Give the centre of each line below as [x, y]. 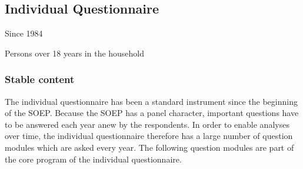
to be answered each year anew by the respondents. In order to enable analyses [147, 124]
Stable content [40, 79]
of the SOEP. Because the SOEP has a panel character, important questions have [152, 113]
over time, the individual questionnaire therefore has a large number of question [149, 136]
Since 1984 [24, 33]
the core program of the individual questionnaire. [93, 159]
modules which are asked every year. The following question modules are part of [149, 147]
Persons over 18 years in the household [75, 53]
